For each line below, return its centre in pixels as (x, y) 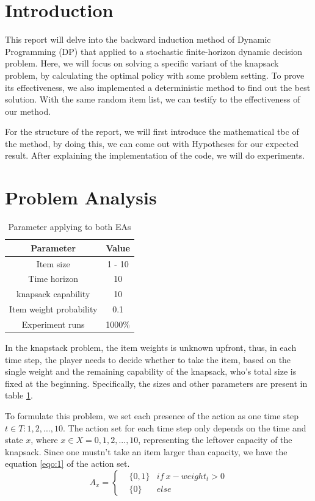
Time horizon (53, 279)
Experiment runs (53, 324)
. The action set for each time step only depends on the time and (185, 427)
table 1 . (19, 395)
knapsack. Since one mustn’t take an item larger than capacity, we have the (146, 451)
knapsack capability (53, 294)
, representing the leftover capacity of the (215, 440)
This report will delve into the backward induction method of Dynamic (138, 39)
